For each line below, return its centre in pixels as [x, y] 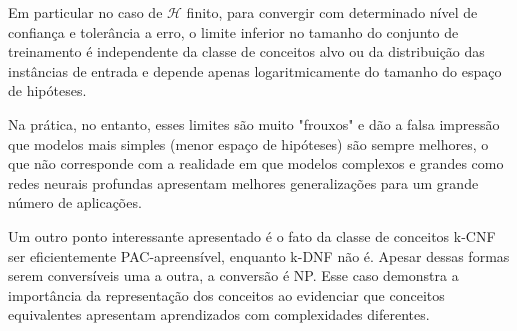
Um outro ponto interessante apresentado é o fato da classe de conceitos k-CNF [252, 235]
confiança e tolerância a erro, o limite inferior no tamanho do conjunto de [233, 31]
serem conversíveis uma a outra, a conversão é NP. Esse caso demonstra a [233, 275]
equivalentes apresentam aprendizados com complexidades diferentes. [219, 314]
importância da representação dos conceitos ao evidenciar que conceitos [226, 294]
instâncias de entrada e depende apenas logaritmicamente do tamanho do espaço [255, 70]
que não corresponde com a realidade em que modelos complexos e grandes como [256, 163]
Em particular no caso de [85, 12]
